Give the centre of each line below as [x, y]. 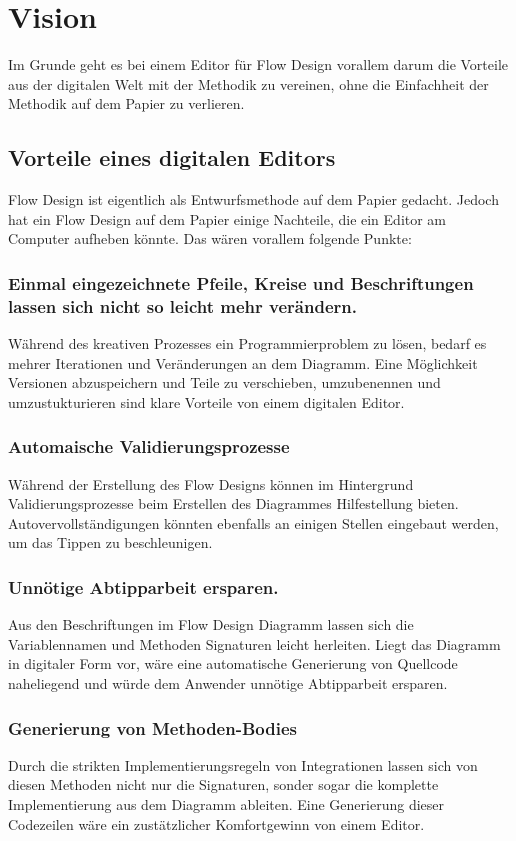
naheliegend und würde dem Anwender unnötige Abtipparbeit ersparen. [228, 683]
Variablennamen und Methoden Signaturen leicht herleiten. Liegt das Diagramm [254, 643]
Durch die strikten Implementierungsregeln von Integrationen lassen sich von [243, 764]
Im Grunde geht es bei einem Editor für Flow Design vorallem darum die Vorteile [258, 64]
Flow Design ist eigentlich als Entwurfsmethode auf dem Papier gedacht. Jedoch [253, 199]
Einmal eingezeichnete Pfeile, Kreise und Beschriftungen [241, 282]
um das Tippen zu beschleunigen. [110, 542]
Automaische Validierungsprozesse [149, 446]
